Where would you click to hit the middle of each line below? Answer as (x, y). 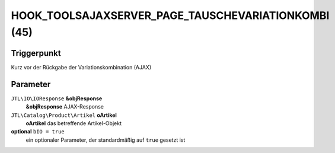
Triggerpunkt (36, 53)
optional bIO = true (38, 132)
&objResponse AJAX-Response (65, 107)
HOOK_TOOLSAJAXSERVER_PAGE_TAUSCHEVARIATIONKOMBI (170, 15)
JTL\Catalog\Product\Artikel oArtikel (64, 115)
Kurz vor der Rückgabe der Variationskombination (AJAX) (81, 67)
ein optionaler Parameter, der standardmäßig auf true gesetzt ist (106, 140)
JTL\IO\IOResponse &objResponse (57, 98)
